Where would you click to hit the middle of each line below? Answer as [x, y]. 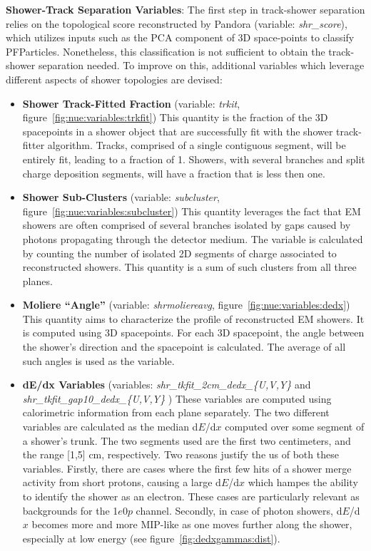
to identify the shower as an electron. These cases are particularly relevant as [191, 496]
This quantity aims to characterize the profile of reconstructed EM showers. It [193, 318]
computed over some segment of [295, 427]
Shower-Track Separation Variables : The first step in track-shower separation [185, 9]
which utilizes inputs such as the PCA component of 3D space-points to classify [180, 37]
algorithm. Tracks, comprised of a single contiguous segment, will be [197, 145]
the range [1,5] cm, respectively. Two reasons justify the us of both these [181, 454]
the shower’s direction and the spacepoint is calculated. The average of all [184, 347]
